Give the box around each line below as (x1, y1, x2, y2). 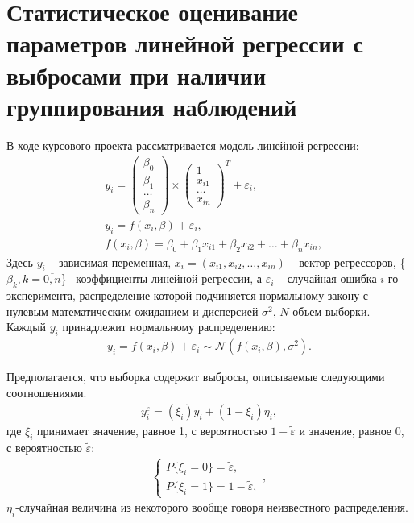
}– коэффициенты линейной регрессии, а (60, 270, 262, 287)
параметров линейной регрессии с (6, 27, 363, 60)
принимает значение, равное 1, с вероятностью (37, 422, 267, 439)
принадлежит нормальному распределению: (62, 318, 275, 335)
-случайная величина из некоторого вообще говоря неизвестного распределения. (15, 499, 408, 516)
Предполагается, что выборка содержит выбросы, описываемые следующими (6, 368, 385, 385)
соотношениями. (6, 384, 87, 401)
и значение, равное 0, (299, 422, 404, 439)
